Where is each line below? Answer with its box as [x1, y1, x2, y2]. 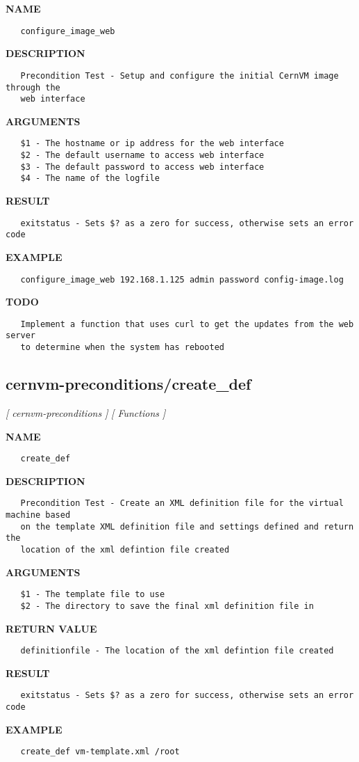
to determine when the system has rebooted [20, 342, 224, 353]
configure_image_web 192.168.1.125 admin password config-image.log [20, 274, 344, 285]
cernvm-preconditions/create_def [6, 373, 251, 395]
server [6, 331, 35, 341]
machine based [6, 510, 71, 521]
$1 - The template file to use [20, 589, 165, 600]
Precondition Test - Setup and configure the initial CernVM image [20, 70, 339, 81]
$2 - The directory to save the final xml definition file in [20, 601, 314, 611]
